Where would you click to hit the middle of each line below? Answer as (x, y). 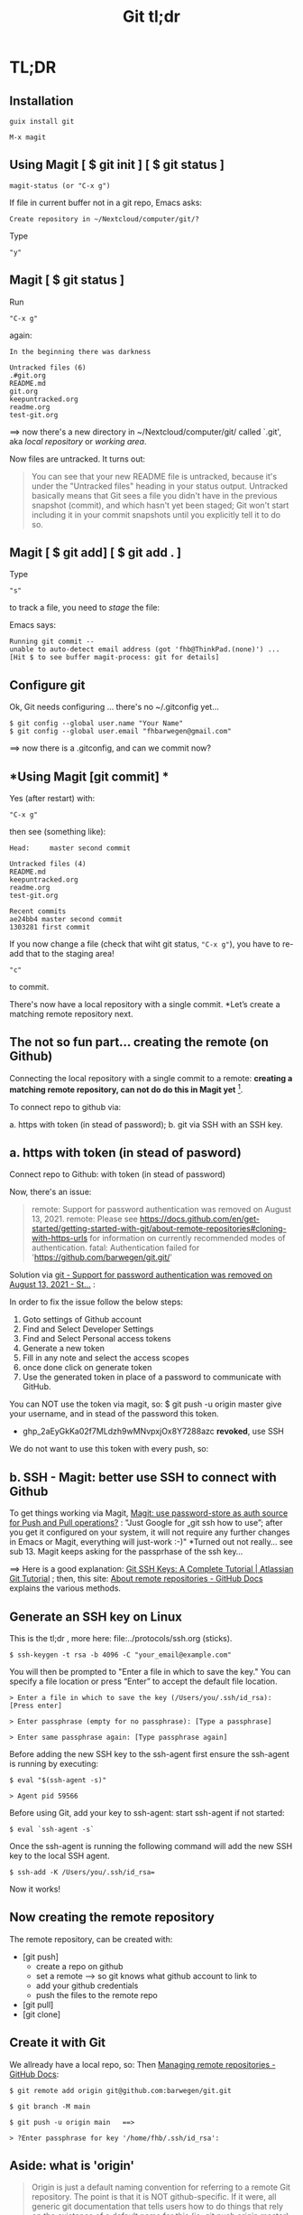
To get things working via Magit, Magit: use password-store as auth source (149, 1513)
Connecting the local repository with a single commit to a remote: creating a (151, 1078)
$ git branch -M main (50, 2107)
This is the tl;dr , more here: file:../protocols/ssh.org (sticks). (121, 1638)
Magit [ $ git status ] (67, 280)
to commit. (29, 987)
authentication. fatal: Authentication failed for (115, 1248)
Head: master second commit (70, 848)
